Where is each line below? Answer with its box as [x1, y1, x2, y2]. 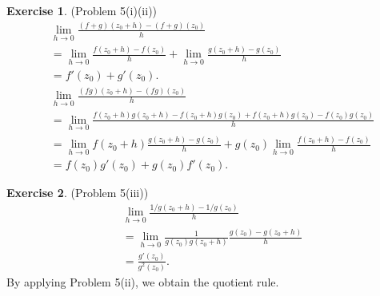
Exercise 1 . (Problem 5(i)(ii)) [6, 2, 158, 18]
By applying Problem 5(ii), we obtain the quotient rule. [6, 273, 279, 290]
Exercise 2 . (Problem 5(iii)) [6, 184, 149, 201]
